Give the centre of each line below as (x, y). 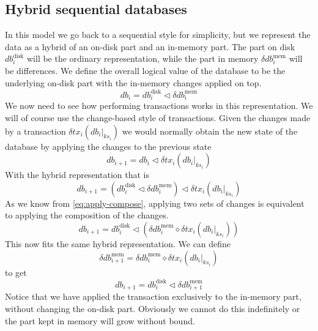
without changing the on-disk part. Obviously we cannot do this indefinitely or (153, 308)
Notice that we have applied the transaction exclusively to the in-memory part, (153, 296)
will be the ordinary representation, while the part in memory (142, 58)
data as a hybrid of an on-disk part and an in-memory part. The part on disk (150, 46)
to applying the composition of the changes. (87, 215)
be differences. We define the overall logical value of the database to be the (145, 70)
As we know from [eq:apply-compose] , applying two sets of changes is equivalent (155, 203)
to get (16, 272)
